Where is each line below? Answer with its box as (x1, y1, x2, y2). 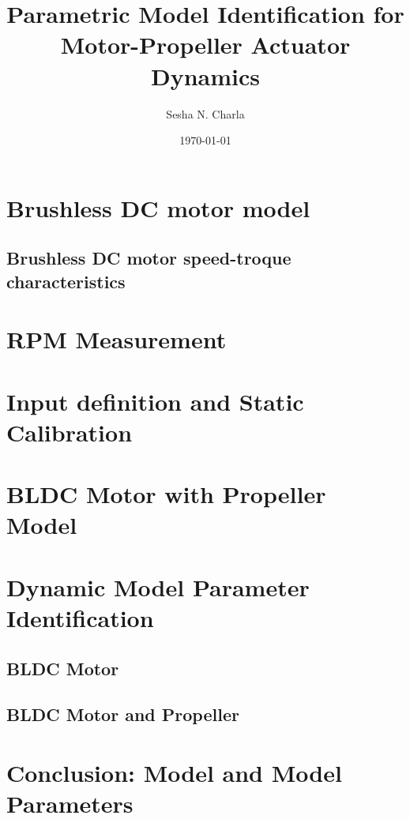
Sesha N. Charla (166, 105, 245, 122)
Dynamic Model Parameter (6, 570, 310, 603)
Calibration (6, 415, 133, 448)
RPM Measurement (6, 323, 227, 355)
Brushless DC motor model (6, 191, 310, 224)
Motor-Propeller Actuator (60, 28, 351, 61)
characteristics (6, 269, 126, 293)
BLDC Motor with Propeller (6, 478, 326, 510)
